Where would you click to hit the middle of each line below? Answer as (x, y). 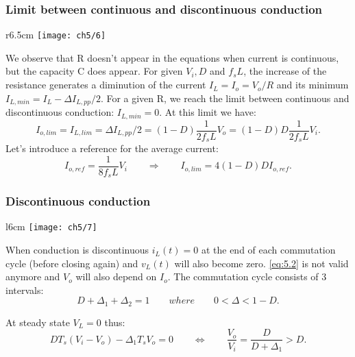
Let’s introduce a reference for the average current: (112, 148)
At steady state (38, 322)
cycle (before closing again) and (72, 263)
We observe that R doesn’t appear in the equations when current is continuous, (172, 57)
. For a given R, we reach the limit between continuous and (225, 98)
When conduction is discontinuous (77, 250)
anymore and (33, 276)
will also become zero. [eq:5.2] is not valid (261, 263)
